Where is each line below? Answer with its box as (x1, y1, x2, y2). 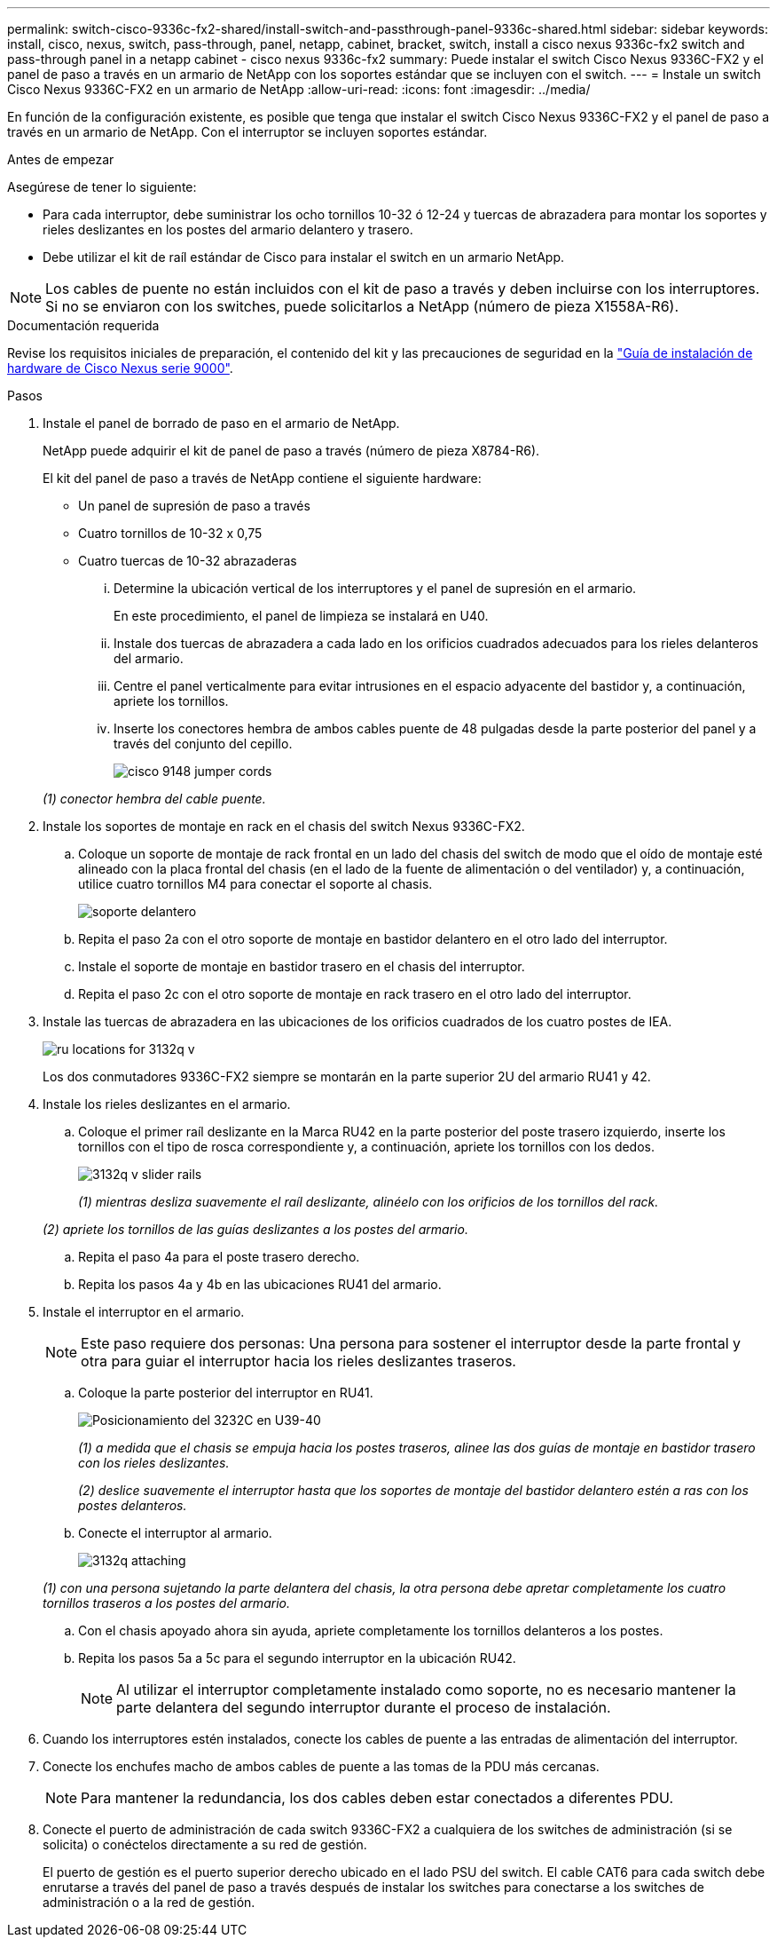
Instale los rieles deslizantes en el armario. (43, 1096, 291, 1112)
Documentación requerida (7, 318, 160, 333)
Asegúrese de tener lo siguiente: (7, 179, 197, 194)
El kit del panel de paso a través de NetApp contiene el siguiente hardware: (43, 471, 482, 486)
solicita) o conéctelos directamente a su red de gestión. (43, 1837, 367, 1852)
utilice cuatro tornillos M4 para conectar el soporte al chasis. (78, 876, 433, 891)
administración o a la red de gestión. (43, 1895, 255, 1910)
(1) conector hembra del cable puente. (43, 791, 266, 806)
